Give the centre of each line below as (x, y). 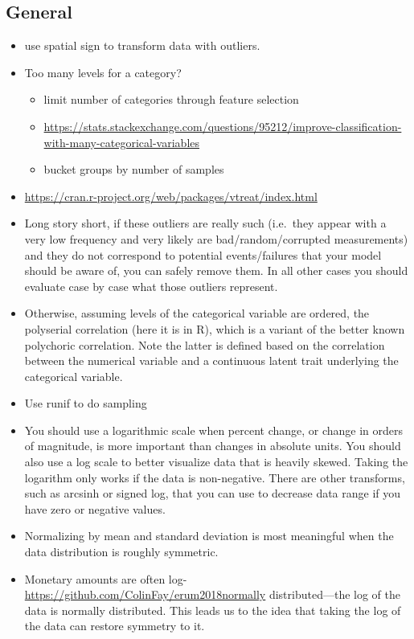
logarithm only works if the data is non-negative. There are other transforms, (215, 477)
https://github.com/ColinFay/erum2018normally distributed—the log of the (213, 594)
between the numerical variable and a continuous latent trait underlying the (211, 360)
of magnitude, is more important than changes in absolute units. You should (213, 446)
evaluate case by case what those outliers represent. (151, 286)
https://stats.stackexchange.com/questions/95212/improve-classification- (223, 126)
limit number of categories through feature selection (171, 99)
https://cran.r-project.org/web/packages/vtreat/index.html (171, 196)
